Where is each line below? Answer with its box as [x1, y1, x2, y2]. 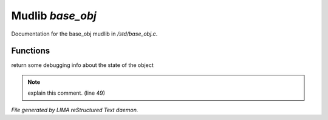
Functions [11, 46, 50, 56]
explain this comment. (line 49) [27, 89, 106, 96]
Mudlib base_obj [11, 9, 97, 22]
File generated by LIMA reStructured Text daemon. [11, 106, 138, 113]
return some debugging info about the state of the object [11, 62, 154, 69]
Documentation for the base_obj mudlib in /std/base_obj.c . [11, 30, 158, 37]
